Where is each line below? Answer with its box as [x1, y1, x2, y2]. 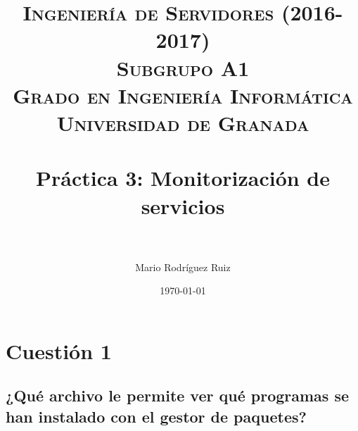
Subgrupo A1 [116, 53, 250, 82]
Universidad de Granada [56, 108, 309, 137]
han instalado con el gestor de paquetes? [6, 405, 307, 427]
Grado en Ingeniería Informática [13, 80, 353, 109]
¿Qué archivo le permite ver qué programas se [6, 385, 350, 406]
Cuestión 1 [6, 336, 112, 365]
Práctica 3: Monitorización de [35, 163, 330, 192]
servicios [141, 191, 225, 220]
